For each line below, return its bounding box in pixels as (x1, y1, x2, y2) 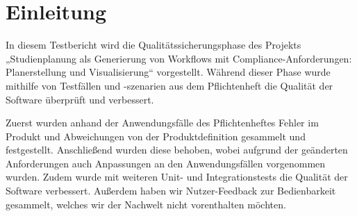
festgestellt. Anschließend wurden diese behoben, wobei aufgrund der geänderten (6, 142, 348, 157)
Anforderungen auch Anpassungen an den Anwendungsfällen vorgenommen (6, 156, 326, 170)
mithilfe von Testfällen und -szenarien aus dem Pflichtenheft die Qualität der (6, 78, 333, 92)
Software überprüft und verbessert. (6, 92, 154, 106)
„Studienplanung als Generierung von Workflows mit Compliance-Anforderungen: (6, 51, 352, 65)
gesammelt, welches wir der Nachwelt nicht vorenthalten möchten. (6, 197, 286, 211)
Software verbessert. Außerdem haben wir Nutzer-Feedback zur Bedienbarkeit (6, 183, 336, 198)
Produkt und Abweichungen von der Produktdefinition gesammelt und (6, 128, 306, 143)
